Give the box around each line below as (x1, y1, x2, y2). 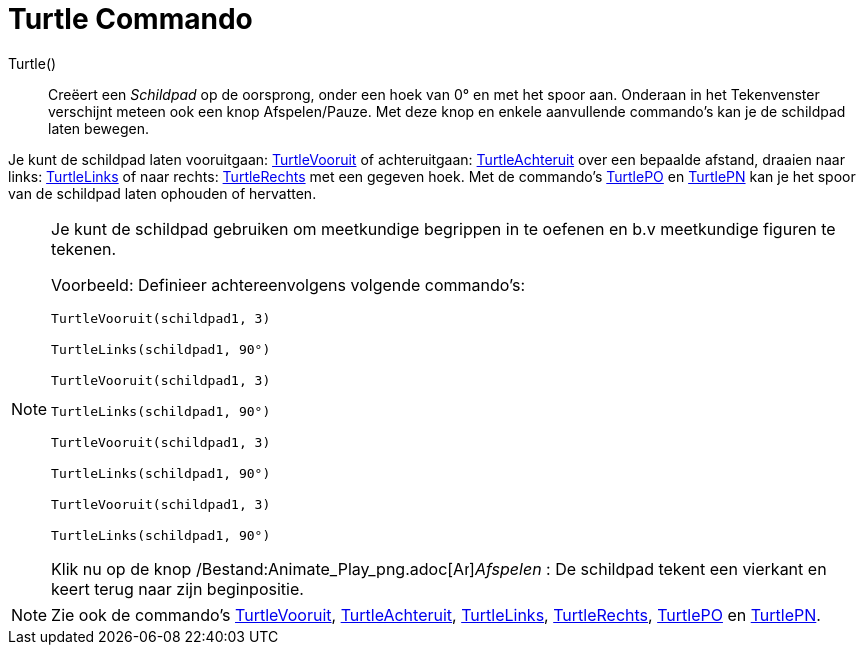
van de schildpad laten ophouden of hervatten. (8, 184, 317, 202)
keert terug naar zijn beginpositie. (51, 578, 304, 599)
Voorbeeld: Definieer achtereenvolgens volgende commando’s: (51, 274, 526, 295)
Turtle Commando (8, 2, 253, 36)
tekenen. (51, 238, 117, 259)
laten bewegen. (48, 119, 149, 137)
